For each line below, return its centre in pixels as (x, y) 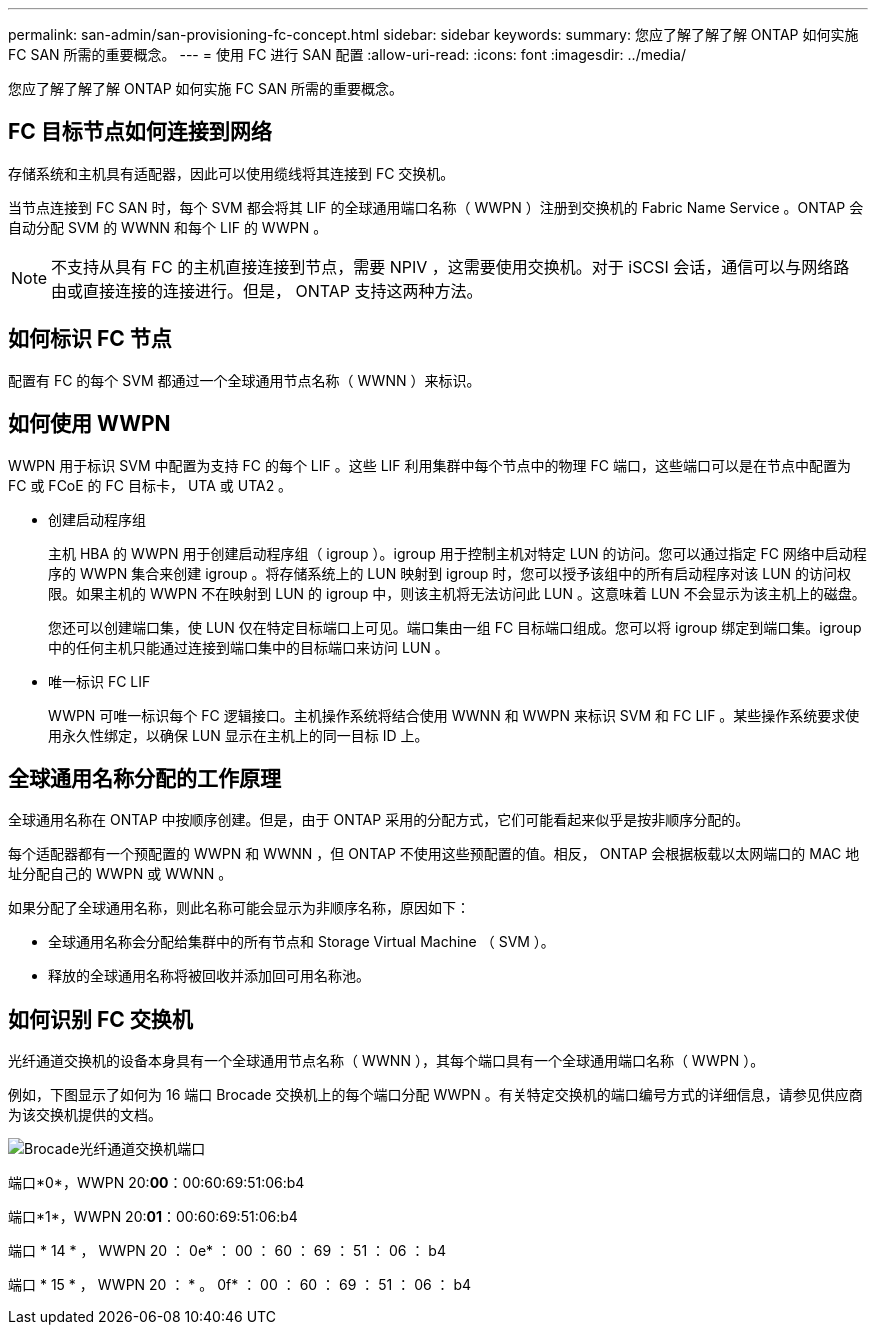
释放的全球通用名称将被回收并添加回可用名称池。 (209, 976)
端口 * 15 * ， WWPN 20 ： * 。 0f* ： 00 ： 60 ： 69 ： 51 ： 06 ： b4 (240, 1285)
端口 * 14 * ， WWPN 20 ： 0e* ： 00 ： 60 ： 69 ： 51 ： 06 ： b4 (227, 1251)
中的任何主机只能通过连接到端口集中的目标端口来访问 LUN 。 (248, 647)
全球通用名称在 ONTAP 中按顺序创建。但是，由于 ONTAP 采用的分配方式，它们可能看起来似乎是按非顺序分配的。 (379, 820)
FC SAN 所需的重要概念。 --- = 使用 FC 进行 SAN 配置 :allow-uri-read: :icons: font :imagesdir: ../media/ (347, 54)
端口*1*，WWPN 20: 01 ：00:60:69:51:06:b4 (153, 1217)
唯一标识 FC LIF (99, 681)
